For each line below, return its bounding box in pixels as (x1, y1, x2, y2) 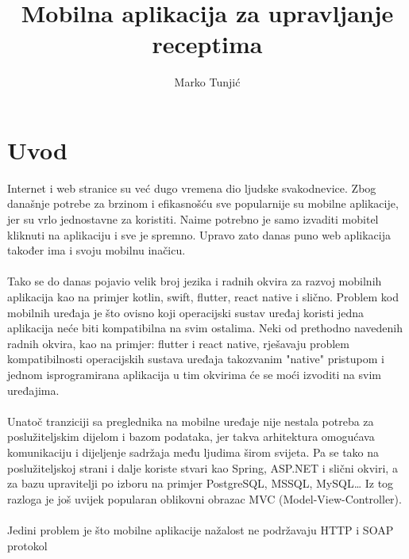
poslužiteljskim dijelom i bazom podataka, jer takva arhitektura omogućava (7, 428, 375, 445)
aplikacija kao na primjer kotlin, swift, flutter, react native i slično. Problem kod (7, 289, 399, 304)
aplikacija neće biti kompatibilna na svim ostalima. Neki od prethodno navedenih (7, 320, 403, 336)
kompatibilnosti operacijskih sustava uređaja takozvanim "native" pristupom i (7, 350, 384, 367)
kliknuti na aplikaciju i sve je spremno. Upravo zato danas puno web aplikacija (7, 226, 391, 243)
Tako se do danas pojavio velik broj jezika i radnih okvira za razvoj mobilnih (7, 273, 382, 289)
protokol (7, 537, 48, 553)
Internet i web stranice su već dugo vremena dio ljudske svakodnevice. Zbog (7, 179, 376, 196)
